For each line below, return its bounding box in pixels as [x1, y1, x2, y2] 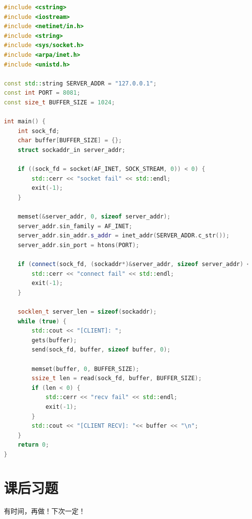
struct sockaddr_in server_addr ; [17, 146, 126, 153]
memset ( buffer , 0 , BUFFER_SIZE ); [31, 365, 140, 372]
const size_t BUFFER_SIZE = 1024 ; [4, 99, 115, 106]
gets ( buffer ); [31, 336, 77, 344]
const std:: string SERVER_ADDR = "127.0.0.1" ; [4, 80, 157, 87]
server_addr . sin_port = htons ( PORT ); [17, 241, 140, 249]
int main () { [4, 118, 46, 125]
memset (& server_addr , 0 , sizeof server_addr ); [17, 213, 171, 220]
